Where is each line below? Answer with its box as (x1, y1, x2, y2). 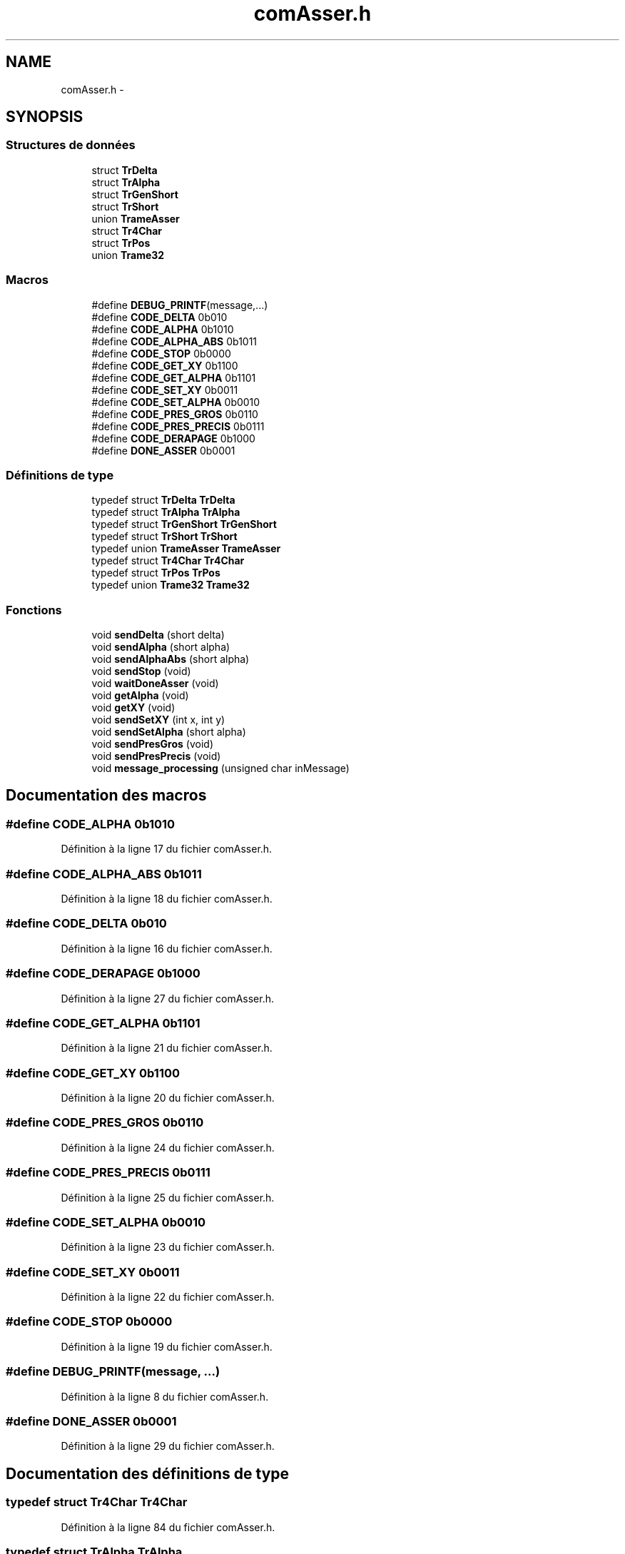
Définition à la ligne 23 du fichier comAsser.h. (61, 1241, 275, 1254)
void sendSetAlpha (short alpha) (91, 726, 246, 738)
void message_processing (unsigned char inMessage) (91, 762, 350, 775)
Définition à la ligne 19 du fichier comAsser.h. (61, 1340, 273, 1353)
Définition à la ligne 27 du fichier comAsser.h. (61, 992, 274, 1005)
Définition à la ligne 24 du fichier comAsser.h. (61, 1141, 275, 1154)
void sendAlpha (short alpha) (91, 641, 230, 654)
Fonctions (6, 602, 62, 617)
